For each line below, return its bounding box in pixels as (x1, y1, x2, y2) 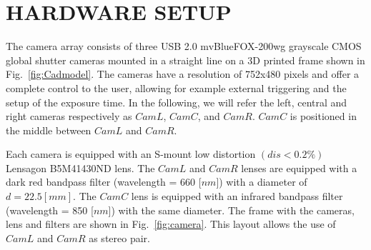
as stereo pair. (89, 230, 150, 245)
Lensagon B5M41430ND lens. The (6, 160, 155, 175)
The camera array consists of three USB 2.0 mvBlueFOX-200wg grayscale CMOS (6, 39, 362, 54)
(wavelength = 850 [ (6, 202, 94, 217)
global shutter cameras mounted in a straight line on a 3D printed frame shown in (6, 52, 365, 67)
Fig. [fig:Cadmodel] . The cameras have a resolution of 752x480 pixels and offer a (6, 66, 360, 81)
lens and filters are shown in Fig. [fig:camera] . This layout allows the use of (6, 216, 336, 231)
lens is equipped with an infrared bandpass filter (131, 189, 343, 204)
